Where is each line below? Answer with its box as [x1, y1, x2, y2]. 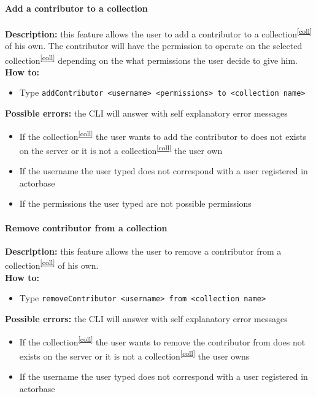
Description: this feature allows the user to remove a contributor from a [5, 244, 282, 257]
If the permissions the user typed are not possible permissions [19, 197, 252, 210]
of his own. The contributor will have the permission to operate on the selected [5, 39, 303, 52]
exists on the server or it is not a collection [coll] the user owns [19, 347, 250, 362]
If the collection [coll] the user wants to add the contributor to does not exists [19, 128, 307, 142]
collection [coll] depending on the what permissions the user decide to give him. [5, 52, 298, 66]
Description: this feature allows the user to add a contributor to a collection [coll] [5, 25, 312, 40]
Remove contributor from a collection [5, 221, 168, 234]
